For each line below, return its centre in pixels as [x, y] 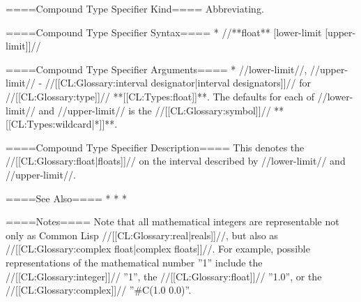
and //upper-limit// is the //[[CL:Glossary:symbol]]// [155, 110]
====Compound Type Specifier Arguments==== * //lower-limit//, [156, 69]
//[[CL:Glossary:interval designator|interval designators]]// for [178, 83]
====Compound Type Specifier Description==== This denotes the [155, 147]
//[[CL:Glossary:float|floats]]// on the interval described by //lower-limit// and [176, 161]
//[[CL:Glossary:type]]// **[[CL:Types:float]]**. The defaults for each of [160, 96]
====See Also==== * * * [66, 198]
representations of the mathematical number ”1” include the [134, 262]
